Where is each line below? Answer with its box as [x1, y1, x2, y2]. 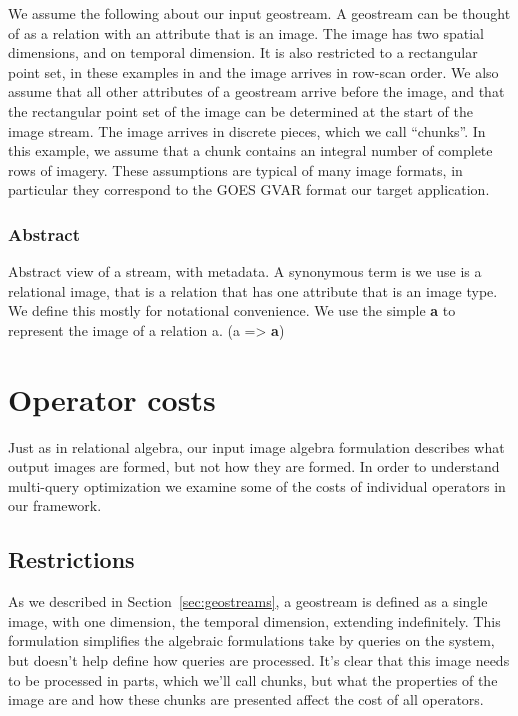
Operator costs [8, 378, 216, 419]
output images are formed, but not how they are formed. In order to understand [8, 456, 500, 477]
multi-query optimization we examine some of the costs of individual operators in [8, 475, 506, 496]
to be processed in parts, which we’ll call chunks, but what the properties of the [8, 669, 498, 690]
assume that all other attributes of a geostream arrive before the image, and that [8, 81, 505, 102]
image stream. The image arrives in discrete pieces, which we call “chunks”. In [8, 120, 486, 141]
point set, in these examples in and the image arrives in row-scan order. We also [8, 61, 499, 82]
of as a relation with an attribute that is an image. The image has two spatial [8, 22, 484, 43]
